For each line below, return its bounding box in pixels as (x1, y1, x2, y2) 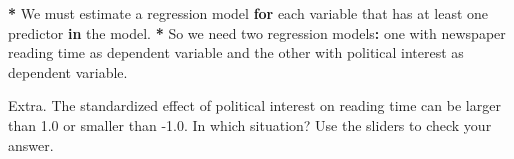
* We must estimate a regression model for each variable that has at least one (8, 3, 489, 23)
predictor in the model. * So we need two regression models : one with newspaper (8, 22, 506, 43)
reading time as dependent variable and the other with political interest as (8, 42, 464, 63)
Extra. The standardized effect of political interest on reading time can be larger (8, 95, 501, 116)
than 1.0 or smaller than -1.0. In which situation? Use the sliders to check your (8, 114, 492, 135)
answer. (8, 134, 54, 155)
